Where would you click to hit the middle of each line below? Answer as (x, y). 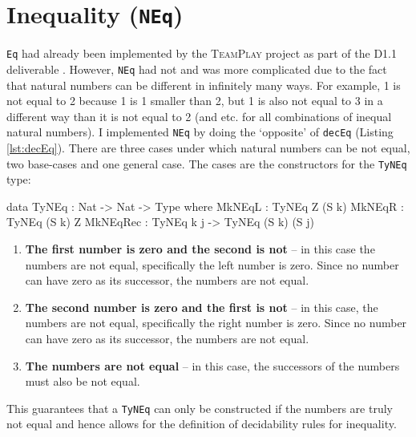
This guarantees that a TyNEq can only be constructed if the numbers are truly (200, 408)
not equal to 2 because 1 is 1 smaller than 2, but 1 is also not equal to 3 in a (195, 101)
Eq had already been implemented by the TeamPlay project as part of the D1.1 (202, 53)
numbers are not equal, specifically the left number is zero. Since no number (212, 264)
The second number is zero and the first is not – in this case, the (202, 307)
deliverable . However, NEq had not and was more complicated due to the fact (197, 69)
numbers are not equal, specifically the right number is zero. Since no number (216, 323)
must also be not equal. (83, 381)
